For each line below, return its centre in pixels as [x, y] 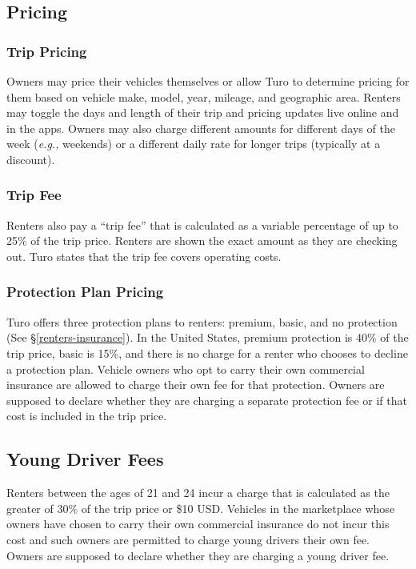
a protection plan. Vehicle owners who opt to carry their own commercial [186, 369]
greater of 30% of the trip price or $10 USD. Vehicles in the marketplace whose [201, 508]
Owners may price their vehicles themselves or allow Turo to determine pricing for [208, 81]
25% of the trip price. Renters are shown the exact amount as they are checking [202, 240]
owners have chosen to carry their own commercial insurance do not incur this [198, 524]
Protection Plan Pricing [85, 292]
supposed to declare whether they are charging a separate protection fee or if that [207, 400]
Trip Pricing [47, 51]
